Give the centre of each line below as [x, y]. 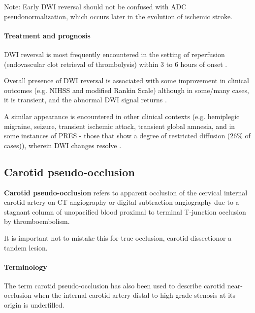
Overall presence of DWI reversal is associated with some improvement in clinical [127, 80]
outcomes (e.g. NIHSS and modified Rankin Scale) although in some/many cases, [127, 90]
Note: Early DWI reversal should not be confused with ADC [95, 6]
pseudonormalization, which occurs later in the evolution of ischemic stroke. [118, 16]
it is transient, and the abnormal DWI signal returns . [85, 100]
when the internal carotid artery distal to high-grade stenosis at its [135, 295]
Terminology [26, 266]
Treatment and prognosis [47, 35]
